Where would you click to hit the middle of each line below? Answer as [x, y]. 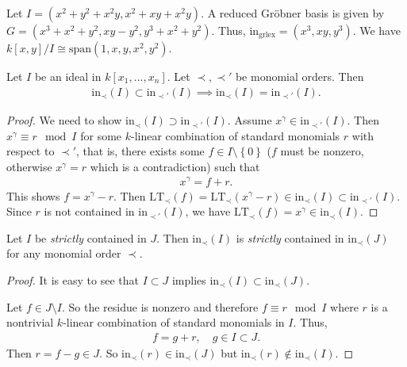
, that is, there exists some [140, 151]
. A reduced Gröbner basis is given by [293, 13]
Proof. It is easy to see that [73, 279]
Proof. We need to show [64, 120]
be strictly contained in [90, 237]
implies [189, 279]
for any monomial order [64, 253]
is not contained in [89, 211]
